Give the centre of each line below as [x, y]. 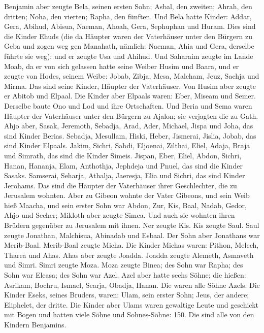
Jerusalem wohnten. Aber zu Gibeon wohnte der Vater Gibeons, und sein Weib [127, 195]
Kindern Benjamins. [35, 324]
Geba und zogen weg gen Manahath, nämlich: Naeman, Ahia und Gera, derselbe [129, 46]
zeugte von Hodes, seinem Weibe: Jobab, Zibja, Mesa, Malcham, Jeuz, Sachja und [132, 76]
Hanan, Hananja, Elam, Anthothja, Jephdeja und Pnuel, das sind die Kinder [123, 165]
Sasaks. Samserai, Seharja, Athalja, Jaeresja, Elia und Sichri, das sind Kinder [125, 175]
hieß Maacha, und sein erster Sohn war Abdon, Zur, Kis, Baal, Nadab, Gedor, [125, 205]
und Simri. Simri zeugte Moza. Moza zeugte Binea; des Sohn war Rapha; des [124, 265]
